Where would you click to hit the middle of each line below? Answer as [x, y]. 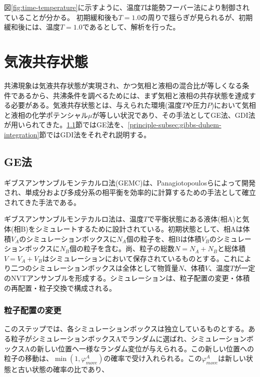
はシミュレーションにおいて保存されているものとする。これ [140, 258]
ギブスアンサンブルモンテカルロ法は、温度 [74, 219]
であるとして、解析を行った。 [131, 27]
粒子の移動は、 [28, 358]
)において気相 [233, 105]
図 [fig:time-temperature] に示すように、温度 [72, 7]
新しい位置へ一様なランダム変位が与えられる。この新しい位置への [146, 348]
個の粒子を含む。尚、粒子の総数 [122, 248]
